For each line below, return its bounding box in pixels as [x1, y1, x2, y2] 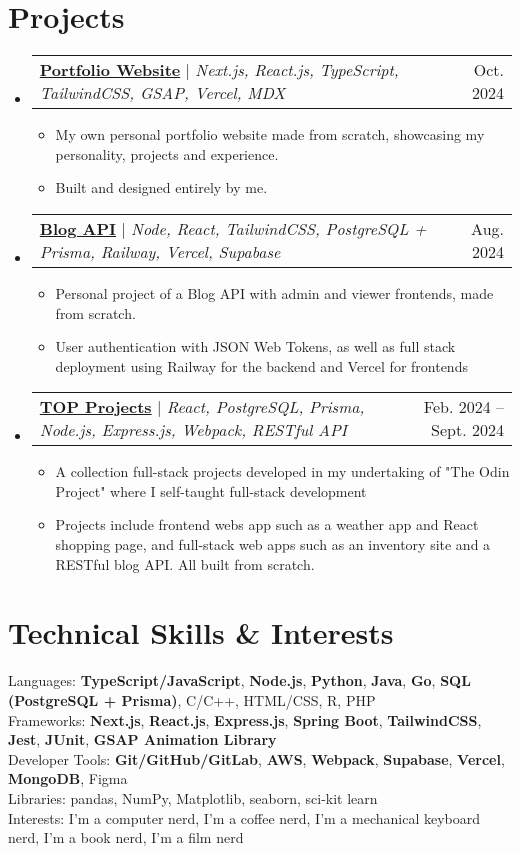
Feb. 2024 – [423, 395, 504, 419]
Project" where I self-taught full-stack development [55, 480, 367, 501]
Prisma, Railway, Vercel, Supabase [39, 239, 281, 263]
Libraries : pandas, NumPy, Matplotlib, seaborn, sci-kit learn [8, 787, 378, 808]
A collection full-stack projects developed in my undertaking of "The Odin [55, 461, 510, 482]
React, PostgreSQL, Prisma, [166, 395, 365, 419]
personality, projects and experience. [55, 143, 279, 164]
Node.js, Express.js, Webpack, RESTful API [39, 418, 347, 442]
